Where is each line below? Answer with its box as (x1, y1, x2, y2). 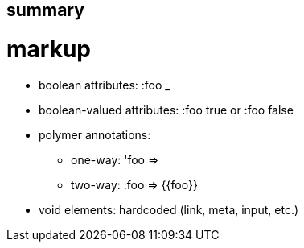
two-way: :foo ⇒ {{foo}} (71, 177, 198, 192)
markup (6, 35, 91, 63)
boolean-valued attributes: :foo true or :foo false (39, 102, 294, 117)
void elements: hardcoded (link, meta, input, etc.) (39, 202, 299, 217)
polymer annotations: (39, 127, 151, 142)
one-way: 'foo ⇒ (71, 152, 159, 167)
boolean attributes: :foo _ (39, 77, 170, 92)
